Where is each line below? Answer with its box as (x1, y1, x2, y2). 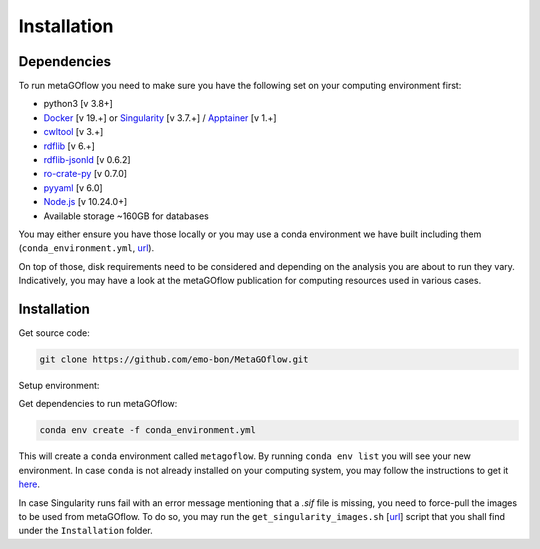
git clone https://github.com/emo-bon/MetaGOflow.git (39, 354, 309, 365)
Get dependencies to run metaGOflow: (18, 398, 178, 410)
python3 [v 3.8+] (43, 98, 114, 110)
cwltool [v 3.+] (43, 126, 104, 138)
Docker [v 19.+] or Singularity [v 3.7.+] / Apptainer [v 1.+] (43, 111, 277, 124)
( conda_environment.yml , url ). (18, 242, 155, 254)
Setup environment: (18, 380, 100, 392)
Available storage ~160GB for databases (43, 210, 209, 222)
